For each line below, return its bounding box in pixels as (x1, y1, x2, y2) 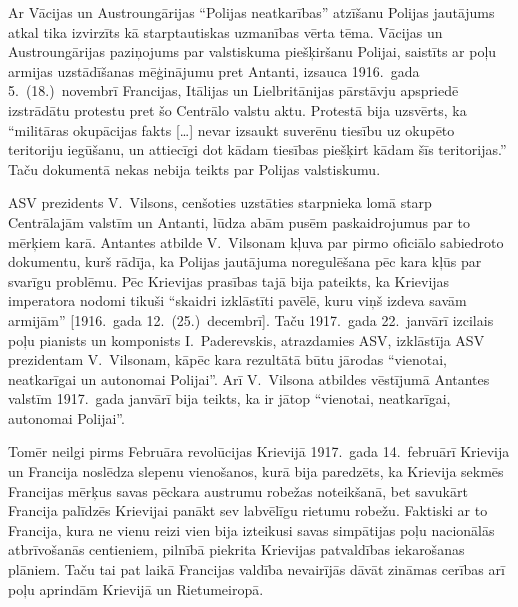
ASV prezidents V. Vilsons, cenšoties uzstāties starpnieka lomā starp (8, 192, 432, 213)
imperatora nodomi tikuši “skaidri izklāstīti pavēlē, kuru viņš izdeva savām (8, 290, 467, 311)
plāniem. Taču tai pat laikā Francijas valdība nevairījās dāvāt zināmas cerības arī (8, 559, 505, 580)
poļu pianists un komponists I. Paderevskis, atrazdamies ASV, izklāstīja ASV (8, 329, 485, 350)
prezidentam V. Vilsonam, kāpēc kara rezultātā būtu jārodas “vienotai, (8, 349, 448, 370)
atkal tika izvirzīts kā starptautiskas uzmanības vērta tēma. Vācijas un (8, 21, 443, 42)
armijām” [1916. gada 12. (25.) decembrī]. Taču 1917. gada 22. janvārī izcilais (8, 309, 494, 330)
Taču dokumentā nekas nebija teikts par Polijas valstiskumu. (8, 158, 381, 179)
